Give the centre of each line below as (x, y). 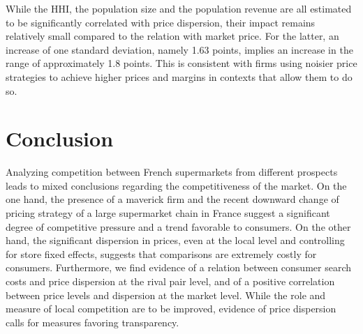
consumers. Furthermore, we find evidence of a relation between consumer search (179, 267)
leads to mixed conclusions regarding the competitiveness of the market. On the (176, 185)
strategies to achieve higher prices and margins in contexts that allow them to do (179, 76)
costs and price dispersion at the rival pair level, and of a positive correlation (170, 281)
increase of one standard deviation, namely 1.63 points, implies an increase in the (179, 49)
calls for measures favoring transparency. (92, 322)
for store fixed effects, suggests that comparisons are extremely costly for (161, 253)
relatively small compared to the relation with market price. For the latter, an (172, 36)
